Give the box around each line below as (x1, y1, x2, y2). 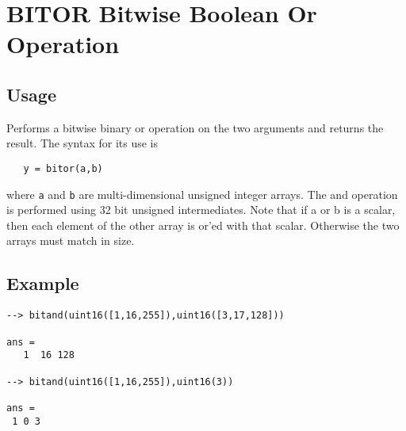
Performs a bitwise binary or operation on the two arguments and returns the (6, 119, 384, 135)
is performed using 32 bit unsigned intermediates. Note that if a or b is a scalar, (6, 201, 396, 218)
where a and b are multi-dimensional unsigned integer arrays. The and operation (6, 185, 398, 202)
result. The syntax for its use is (6, 135, 159, 151)
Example (6, 271, 79, 296)
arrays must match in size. (6, 232, 135, 249)
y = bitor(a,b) (23, 162, 103, 174)
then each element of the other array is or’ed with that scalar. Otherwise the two (6, 216, 400, 233)
